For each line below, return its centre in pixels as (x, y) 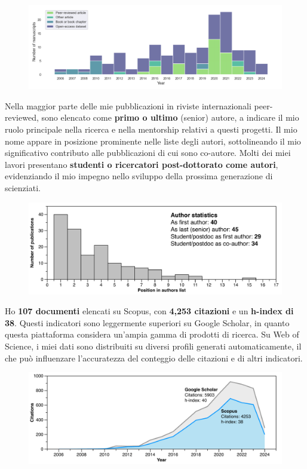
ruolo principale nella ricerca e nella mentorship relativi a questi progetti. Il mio (151, 129)
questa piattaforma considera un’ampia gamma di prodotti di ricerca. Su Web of (152, 334)
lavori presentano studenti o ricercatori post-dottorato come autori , (142, 164)
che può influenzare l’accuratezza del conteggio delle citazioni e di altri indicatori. (154, 358)
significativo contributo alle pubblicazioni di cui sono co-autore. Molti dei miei (148, 153)
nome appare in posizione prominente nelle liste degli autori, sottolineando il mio (153, 141)
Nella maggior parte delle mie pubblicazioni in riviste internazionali (128, 105)
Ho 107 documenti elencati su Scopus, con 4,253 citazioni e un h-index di (149, 311)
